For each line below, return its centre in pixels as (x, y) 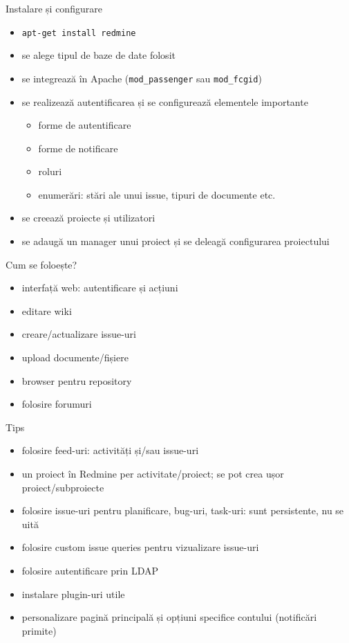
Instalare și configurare (54, 8)
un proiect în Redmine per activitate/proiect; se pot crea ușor (153, 473)
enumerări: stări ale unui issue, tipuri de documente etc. (157, 194)
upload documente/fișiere (75, 357)
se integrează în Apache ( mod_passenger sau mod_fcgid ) (142, 78)
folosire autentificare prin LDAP (90, 570)
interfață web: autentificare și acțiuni (100, 288)
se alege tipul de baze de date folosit (98, 55)
